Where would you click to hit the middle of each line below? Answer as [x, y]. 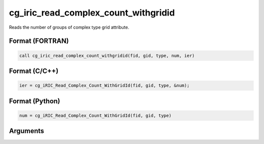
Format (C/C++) [34, 71]
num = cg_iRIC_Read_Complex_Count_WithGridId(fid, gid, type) [95, 115]
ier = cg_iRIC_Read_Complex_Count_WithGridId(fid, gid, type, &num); [104, 86]
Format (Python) [35, 101]
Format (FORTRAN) [39, 41]
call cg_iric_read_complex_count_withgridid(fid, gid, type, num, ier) [107, 55]
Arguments [27, 131]
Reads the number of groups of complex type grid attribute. [69, 27]
